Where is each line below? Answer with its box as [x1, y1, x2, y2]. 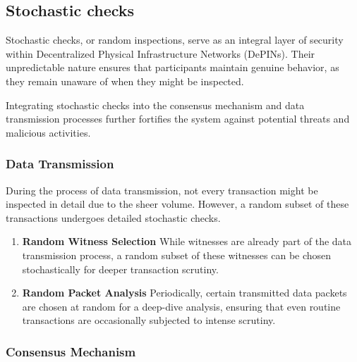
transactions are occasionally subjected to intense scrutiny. [22, 313, 276, 327]
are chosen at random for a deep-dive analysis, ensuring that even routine [22, 299, 341, 313]
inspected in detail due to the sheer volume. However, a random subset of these [6, 196, 349, 211]
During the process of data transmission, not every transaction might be [6, 182, 318, 197]
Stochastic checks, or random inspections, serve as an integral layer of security [6, 32, 344, 47]
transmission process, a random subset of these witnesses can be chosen [22, 247, 332, 262]
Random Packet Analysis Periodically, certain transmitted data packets [22, 285, 347, 300]
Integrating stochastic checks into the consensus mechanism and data [6, 97, 305, 112]
